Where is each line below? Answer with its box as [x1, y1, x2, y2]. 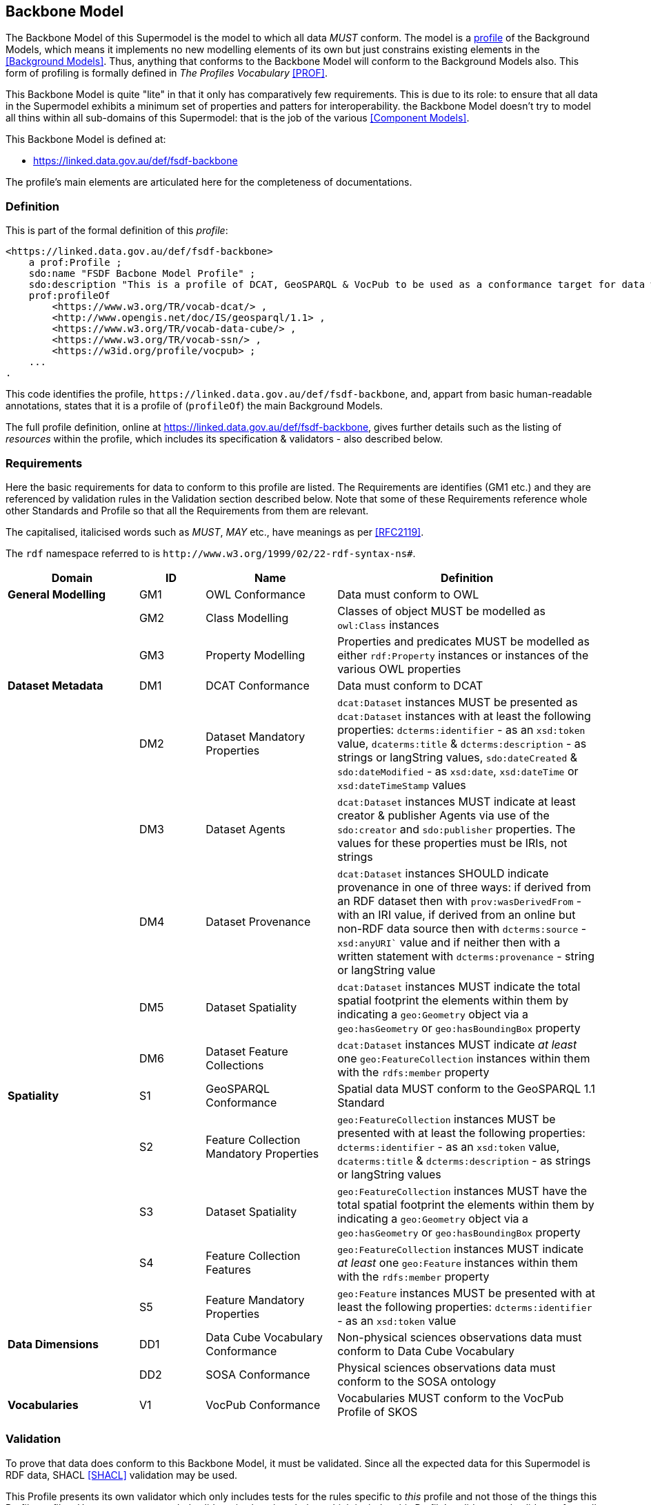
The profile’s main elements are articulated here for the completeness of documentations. [6, 176, 412, 188]
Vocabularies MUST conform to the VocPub [337, 1390, 564, 1405]
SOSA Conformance [206, 1367, 310, 1381]
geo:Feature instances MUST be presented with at [337, 1285, 595, 1300]
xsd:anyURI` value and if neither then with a [337, 935, 561, 949]
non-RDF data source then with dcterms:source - [337, 921, 587, 935]
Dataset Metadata [8, 678, 103, 692]
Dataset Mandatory [206, 729, 306, 744]
